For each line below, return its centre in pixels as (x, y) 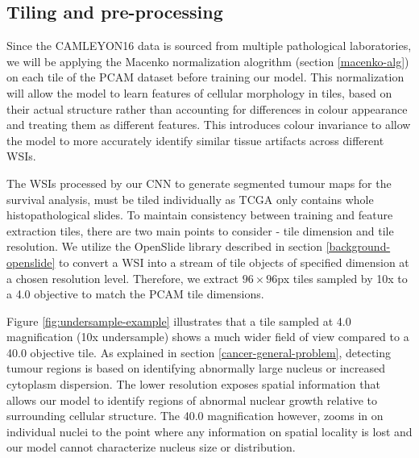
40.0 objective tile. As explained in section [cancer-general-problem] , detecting (199, 352)
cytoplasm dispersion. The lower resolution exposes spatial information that (193, 384)
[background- (358, 246)
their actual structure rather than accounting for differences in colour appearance (207, 108)
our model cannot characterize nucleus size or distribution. (151, 447)
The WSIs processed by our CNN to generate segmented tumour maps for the (199, 183)
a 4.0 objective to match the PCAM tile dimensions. (135, 294)
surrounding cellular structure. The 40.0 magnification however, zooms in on (195, 416)
